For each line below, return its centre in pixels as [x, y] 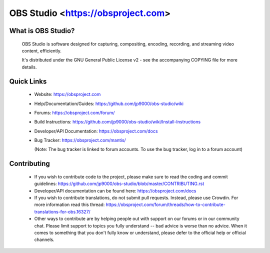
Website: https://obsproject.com [67, 94]
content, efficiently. [42, 50]
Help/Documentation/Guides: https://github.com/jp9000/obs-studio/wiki [109, 103]
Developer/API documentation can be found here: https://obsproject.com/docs [115, 190]
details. [29, 67]
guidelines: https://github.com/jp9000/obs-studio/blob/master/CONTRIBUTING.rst [119, 184]
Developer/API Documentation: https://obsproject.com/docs [96, 131]
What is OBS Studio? [42, 31]
